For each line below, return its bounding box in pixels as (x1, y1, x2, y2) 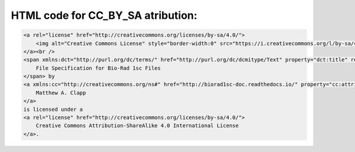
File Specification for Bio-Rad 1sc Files (35, 65, 161, 71)
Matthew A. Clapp (35, 89, 86, 96)
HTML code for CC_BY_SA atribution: (11, 9, 198, 22)
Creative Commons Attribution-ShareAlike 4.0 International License (35, 123, 239, 129)
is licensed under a (23, 106, 83, 113)
